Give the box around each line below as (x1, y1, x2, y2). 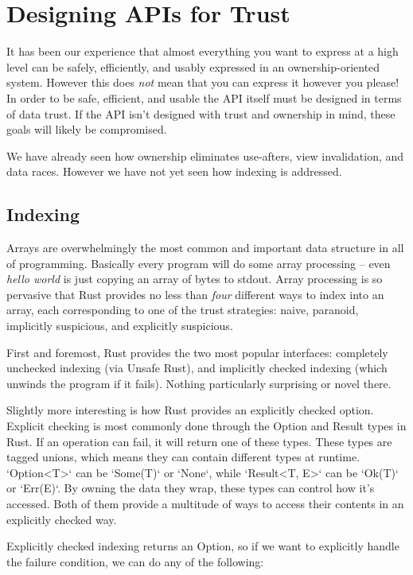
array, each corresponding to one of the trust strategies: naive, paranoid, (6, 301, 359, 318)
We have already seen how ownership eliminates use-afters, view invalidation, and (6, 147, 404, 164)
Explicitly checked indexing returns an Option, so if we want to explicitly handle (6, 538, 399, 554)
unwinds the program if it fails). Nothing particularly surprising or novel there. (6, 375, 392, 391)
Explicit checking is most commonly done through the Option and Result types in (6, 418, 407, 434)
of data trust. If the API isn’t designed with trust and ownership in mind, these (6, 105, 395, 122)
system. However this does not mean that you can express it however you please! (6, 74, 399, 91)
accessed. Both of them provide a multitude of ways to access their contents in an (6, 495, 404, 511)
